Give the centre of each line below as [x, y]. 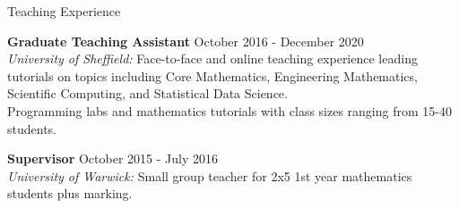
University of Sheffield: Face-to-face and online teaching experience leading [212, 58]
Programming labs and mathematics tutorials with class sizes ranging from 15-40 [229, 110]
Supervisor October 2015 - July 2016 [113, 158]
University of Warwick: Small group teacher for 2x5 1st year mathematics [210, 175]
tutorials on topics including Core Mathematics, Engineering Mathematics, [212, 75]
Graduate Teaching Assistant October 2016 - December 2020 [186, 41]
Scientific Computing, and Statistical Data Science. [147, 93]
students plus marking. [70, 193]
